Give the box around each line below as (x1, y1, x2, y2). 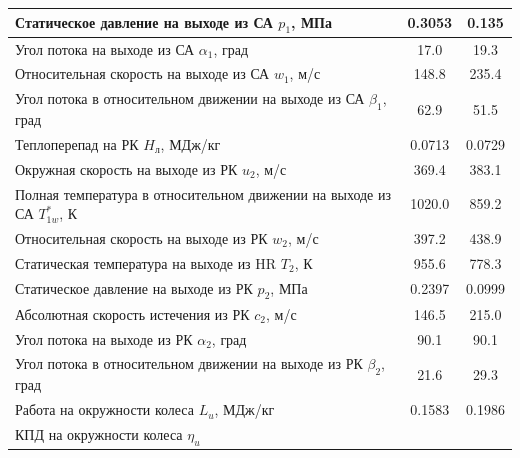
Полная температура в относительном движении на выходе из (15, 183, 392, 204)
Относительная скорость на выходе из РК (15, 228, 268, 248)
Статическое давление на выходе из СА (15, 11, 273, 32)
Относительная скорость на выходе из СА (15, 63, 270, 84)
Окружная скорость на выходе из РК (15, 158, 238, 179)
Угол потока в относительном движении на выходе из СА (15, 88, 365, 109)
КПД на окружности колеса (15, 423, 183, 444)
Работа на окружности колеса (15, 399, 194, 420)
